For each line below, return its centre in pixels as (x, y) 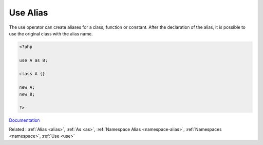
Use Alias (28, 13)
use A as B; (34, 60)
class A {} (32, 74)
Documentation (24, 120)
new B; (27, 94)
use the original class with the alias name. (51, 33)
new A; (27, 88)
